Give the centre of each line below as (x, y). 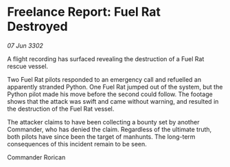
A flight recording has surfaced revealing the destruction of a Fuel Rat (106, 58)
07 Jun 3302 (25, 45)
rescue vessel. (28, 66)
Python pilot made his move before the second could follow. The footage (110, 94)
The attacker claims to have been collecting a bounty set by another (103, 122)
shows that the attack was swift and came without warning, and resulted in (113, 101)
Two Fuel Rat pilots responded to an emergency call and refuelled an (104, 79)
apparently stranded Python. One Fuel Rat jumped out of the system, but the (115, 87)
